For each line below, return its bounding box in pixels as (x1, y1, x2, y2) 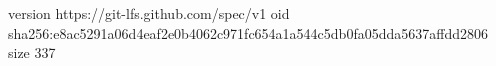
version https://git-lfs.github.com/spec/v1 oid (8, 3, 290, 23)
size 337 (8, 42, 56, 63)
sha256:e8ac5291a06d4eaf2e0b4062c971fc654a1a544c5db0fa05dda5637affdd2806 (8, 22, 488, 43)
